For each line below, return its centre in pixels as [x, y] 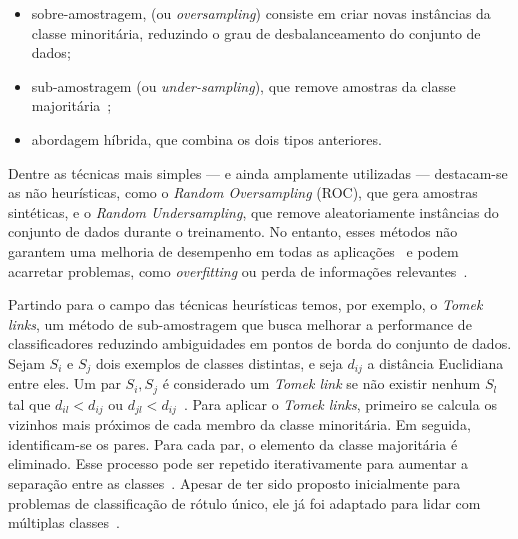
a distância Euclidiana [435, 362]
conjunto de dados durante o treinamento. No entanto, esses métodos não [233, 231]
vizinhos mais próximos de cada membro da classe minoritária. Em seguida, [239, 424]
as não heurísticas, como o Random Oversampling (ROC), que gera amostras [243, 192]
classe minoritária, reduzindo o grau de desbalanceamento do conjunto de [256, 32]
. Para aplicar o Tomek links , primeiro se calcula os [340, 403]
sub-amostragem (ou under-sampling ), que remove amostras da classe [243, 85]
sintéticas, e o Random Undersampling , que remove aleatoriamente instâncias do [253, 211]
